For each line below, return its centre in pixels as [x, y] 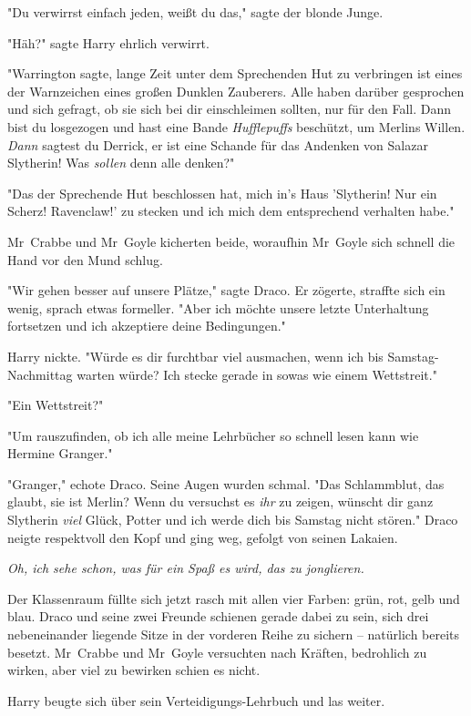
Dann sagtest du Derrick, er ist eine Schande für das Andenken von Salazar [218, 144]
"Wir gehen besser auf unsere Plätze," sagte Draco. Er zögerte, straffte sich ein [226, 290]
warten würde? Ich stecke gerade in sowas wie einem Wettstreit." [257, 374]
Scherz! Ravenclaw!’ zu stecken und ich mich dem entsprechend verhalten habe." [231, 211]
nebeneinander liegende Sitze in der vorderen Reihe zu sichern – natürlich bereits [234, 634]
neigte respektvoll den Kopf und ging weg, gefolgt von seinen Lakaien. [203, 537]
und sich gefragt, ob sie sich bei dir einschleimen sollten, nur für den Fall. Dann [230, 109]
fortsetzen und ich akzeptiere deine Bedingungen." [147, 326]
